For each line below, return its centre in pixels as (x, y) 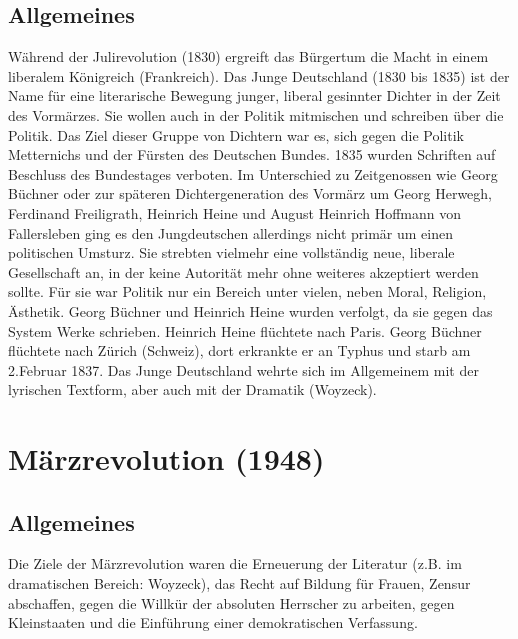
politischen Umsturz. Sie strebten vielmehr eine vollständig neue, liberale (231, 252)
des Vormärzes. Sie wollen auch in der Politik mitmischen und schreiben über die (256, 114)
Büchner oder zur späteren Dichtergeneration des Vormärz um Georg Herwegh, (250, 193)
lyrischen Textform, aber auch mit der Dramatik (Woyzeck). (192, 389)
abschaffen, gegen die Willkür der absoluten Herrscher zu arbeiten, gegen (231, 602)
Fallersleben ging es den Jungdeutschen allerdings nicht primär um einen (230, 232)
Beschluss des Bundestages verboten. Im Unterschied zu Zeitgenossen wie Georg (253, 173)
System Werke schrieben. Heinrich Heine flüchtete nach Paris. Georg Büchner (245, 330)
